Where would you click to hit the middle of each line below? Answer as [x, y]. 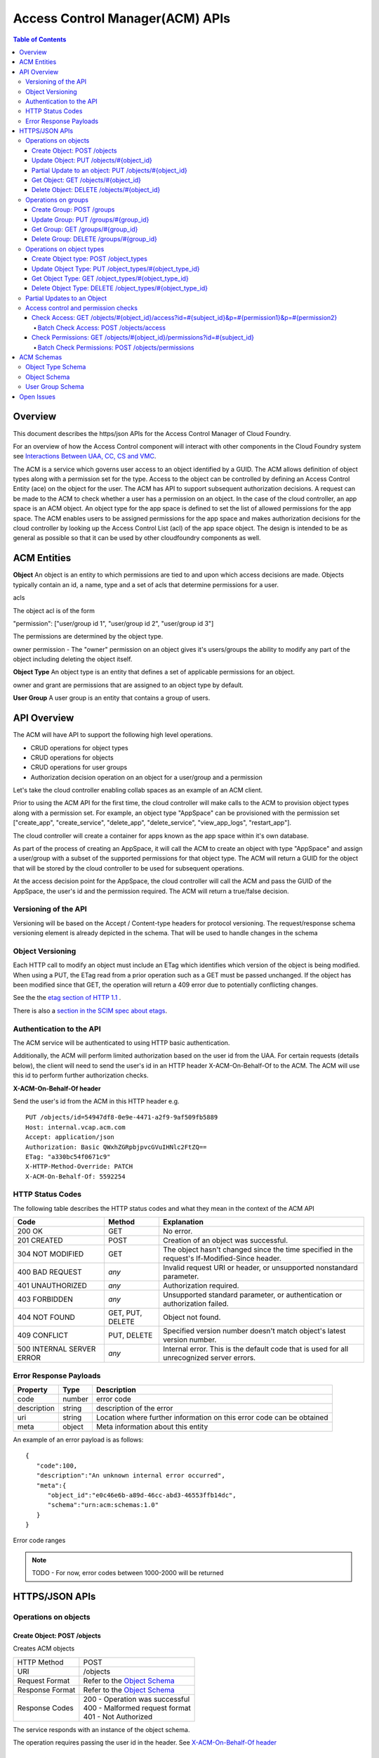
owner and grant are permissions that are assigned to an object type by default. [128, 685]
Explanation [183, 1222]
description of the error [134, 1408]
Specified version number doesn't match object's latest [254, 1331]
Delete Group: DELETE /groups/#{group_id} [94, 239]
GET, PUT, [125, 1313]
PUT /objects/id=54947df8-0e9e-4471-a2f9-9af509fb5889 [122, 1117]
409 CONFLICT [43, 1335]
